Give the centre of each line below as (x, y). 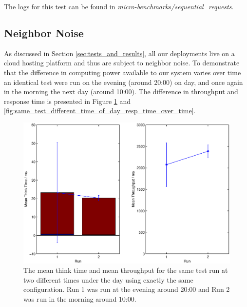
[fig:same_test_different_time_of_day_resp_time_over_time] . (100, 111)
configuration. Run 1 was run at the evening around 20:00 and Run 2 (127, 289)
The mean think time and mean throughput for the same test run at (126, 270)
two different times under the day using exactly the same (108, 279)
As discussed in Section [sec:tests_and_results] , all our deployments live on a (119, 53)
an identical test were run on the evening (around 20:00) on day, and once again (123, 82)
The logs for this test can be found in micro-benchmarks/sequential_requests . (119, 6)
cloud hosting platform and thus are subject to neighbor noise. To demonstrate (122, 63)
